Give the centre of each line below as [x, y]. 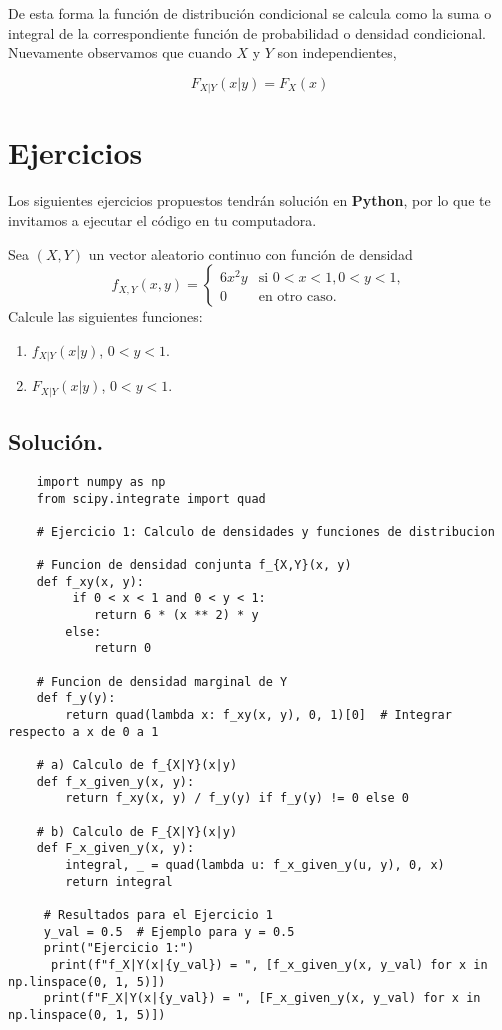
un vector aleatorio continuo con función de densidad [250, 253]
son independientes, [337, 52]
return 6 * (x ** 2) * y [176, 615]
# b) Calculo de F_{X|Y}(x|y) [137, 831]
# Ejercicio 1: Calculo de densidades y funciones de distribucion [265, 531]
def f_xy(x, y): [90, 581]
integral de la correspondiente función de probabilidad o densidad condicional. [247, 32]
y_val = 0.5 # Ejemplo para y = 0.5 [169, 931]
